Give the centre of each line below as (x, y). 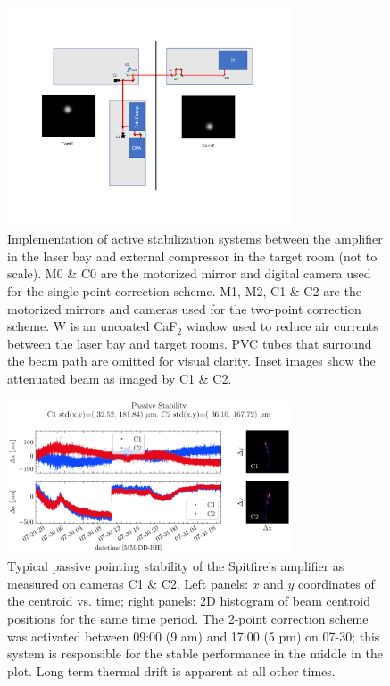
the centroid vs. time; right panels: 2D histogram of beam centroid (189, 601)
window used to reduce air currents (282, 326)
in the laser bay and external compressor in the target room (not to (192, 256)
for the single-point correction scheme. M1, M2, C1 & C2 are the (184, 291)
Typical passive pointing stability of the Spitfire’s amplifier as (176, 566)
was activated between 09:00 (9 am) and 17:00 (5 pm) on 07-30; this (194, 636)
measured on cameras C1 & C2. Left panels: (128, 583)
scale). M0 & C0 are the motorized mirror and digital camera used (189, 273)
